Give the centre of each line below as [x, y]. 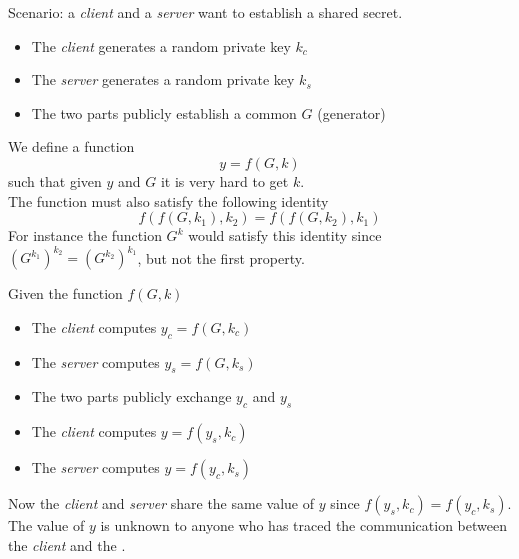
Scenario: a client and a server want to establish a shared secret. [205, 12]
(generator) [351, 112]
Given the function [65, 293]
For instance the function [85, 235]
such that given [55, 180]
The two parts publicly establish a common [164, 112]
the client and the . [67, 544]
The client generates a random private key [161, 45]
